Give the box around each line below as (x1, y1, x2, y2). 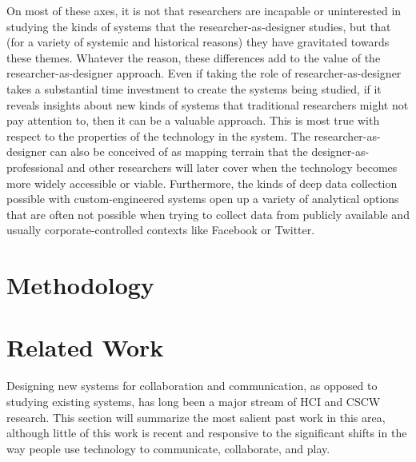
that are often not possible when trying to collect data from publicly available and (6, 205, 410, 222)
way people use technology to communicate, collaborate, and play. (6, 440, 330, 456)
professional (6, 158, 64, 175)
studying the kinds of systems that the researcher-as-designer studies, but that (6, 18, 391, 34)
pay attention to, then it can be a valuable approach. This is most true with (6, 112, 380, 129)
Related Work (6, 331, 164, 364)
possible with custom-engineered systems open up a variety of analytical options (6, 190, 399, 207)
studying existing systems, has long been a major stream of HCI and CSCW (6, 393, 381, 409)
